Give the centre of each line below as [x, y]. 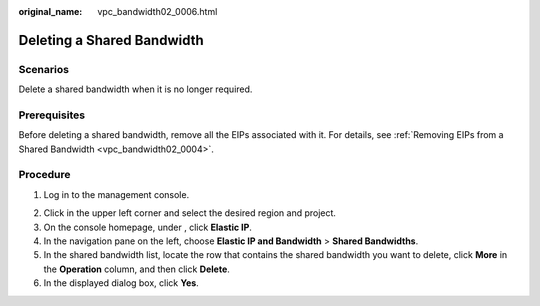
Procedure [44, 175]
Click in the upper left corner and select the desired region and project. [190, 213]
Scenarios [44, 69]
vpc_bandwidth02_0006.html [157, 11]
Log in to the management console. [116, 194]
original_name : [50, 11]
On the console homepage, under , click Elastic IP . [147, 227]
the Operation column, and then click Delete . [136, 269]
